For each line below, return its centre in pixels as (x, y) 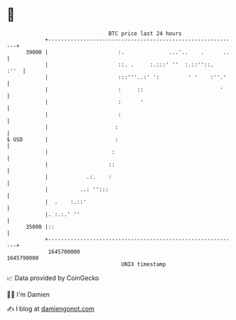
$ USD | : (63, 139)
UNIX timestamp (144, 264)
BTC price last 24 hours (145, 33)
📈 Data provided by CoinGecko (53, 278)
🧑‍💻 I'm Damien (28, 294)
